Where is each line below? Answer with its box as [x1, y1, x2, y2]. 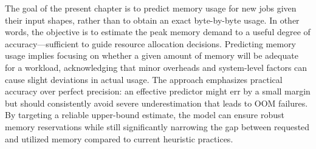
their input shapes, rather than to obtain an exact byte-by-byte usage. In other [5, 13, 300, 26]
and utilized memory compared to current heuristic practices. [5, 132, 233, 145]
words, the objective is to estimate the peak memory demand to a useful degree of [5, 25, 311, 38]
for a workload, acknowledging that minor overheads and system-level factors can [5, 61, 307, 73]
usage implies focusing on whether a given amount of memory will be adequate [5, 49, 298, 62]
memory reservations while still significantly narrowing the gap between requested [5, 120, 310, 133]
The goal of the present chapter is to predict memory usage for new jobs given [5, 2, 297, 14]
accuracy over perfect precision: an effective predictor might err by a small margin [5, 85, 311, 98]
